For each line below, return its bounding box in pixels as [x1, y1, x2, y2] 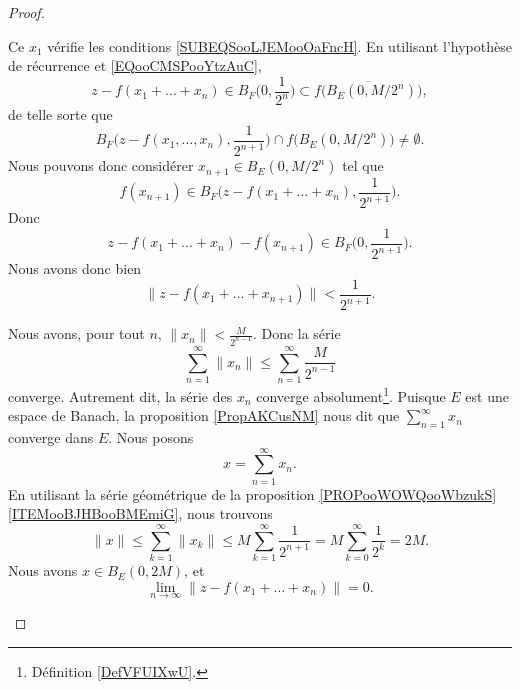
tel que [342, 155, 384, 176]
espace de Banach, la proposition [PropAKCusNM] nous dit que [8, 405, 400, 426]
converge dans [8, 427, 94, 448]
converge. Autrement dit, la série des [8, 385, 233, 406]
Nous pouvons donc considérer [8, 155, 194, 176]
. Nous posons [108, 427, 194, 448]
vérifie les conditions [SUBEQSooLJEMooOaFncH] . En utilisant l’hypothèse [47, 35, 512, 56]
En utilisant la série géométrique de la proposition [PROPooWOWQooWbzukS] [8, 483, 497, 504]
